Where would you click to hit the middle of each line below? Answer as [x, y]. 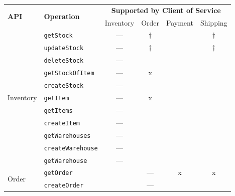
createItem [62, 123]
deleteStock [64, 61]
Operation [62, 16]
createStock [64, 86]
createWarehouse [71, 148]
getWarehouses [67, 136]
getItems [58, 111]
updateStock [64, 48]
